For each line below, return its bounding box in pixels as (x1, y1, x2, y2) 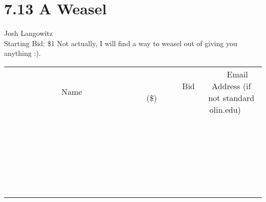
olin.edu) (209, 103, 241, 115)
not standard (208, 91, 255, 104)
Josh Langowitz (4, 28, 53, 38)
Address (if (212, 79, 251, 92)
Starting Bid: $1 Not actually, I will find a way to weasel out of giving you (4, 37, 237, 48)
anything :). (4, 48, 41, 58)
